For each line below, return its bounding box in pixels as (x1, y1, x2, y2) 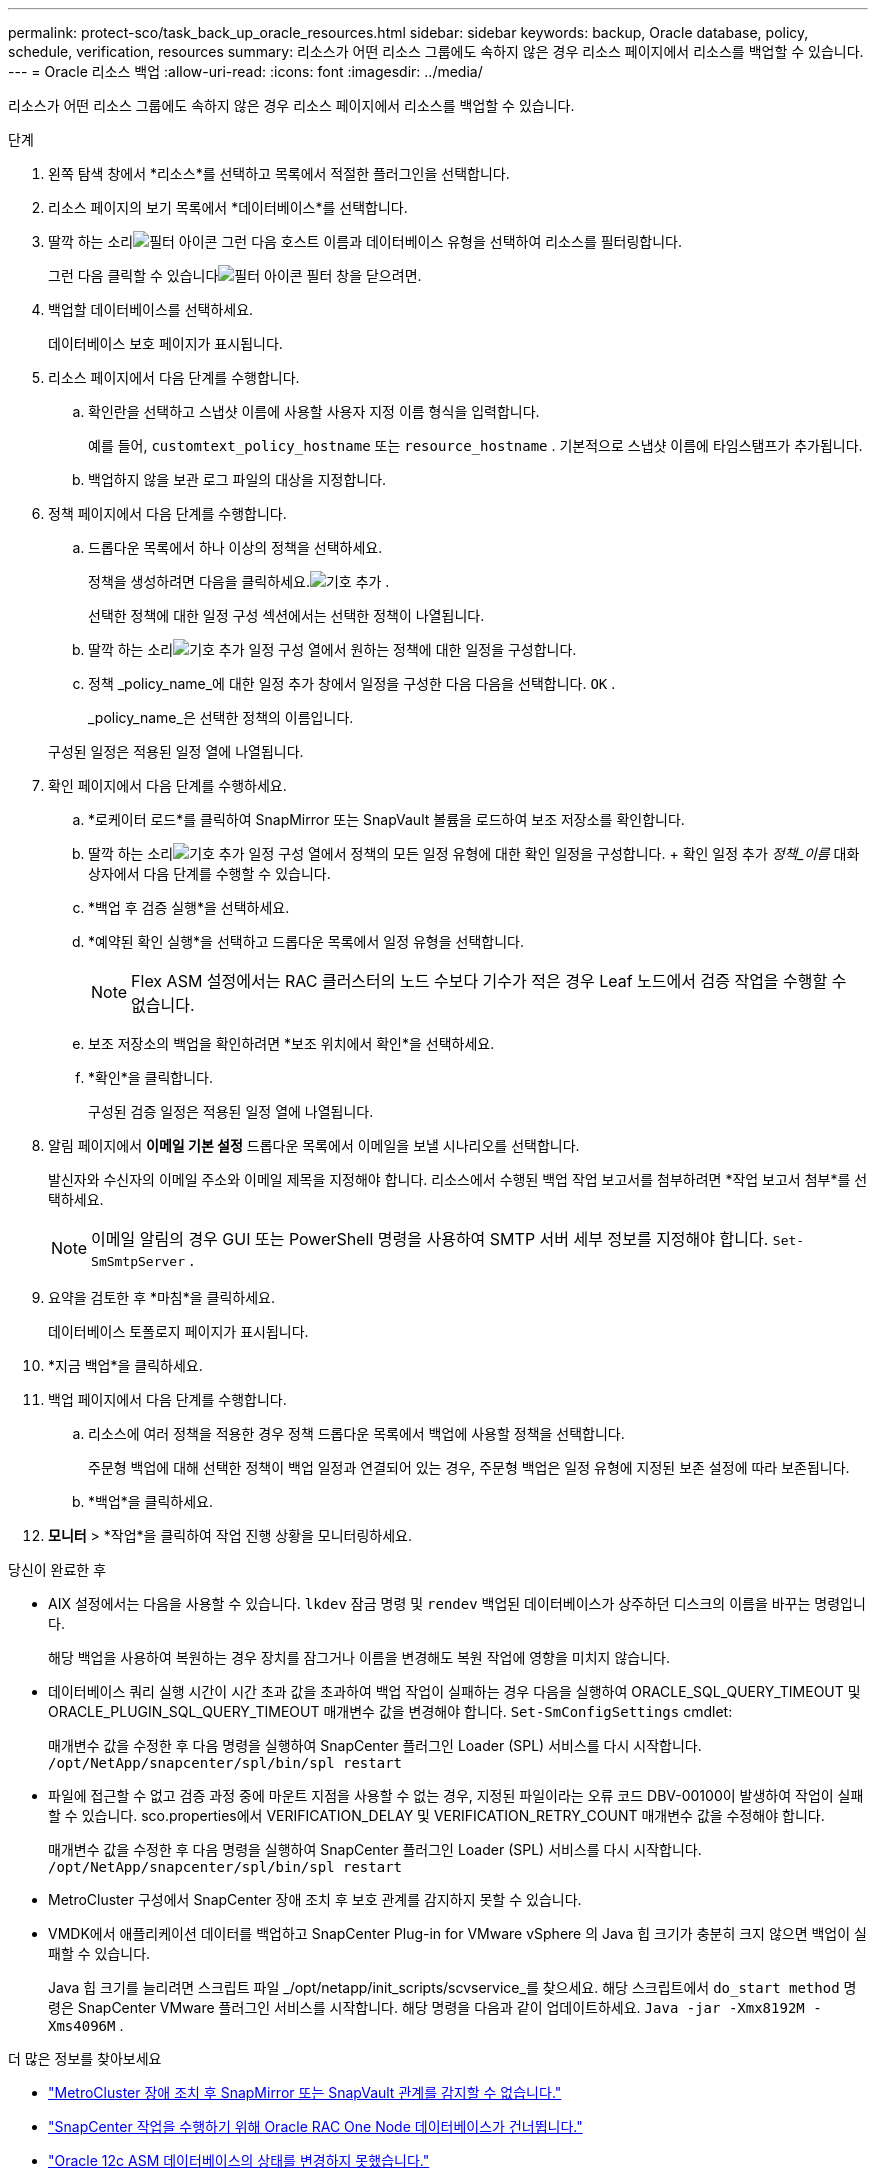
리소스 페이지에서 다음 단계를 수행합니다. (48, 369, 300, 386)
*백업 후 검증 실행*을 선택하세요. (88, 899, 290, 916)
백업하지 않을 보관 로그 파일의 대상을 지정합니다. (88, 471, 387, 488)
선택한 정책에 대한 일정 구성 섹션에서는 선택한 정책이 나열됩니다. (88, 607, 485, 624)
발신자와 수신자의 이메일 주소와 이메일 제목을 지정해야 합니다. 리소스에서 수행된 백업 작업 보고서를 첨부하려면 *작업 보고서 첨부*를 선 (48, 1171, 868, 1188)
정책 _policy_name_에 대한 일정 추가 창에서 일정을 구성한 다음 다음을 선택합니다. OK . (88, 675, 616, 692)
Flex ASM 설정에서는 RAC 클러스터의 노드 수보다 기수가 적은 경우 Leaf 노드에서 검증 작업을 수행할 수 (131, 971, 847, 991)
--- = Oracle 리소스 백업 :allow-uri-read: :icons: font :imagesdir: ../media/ (8, 63, 483, 80)
